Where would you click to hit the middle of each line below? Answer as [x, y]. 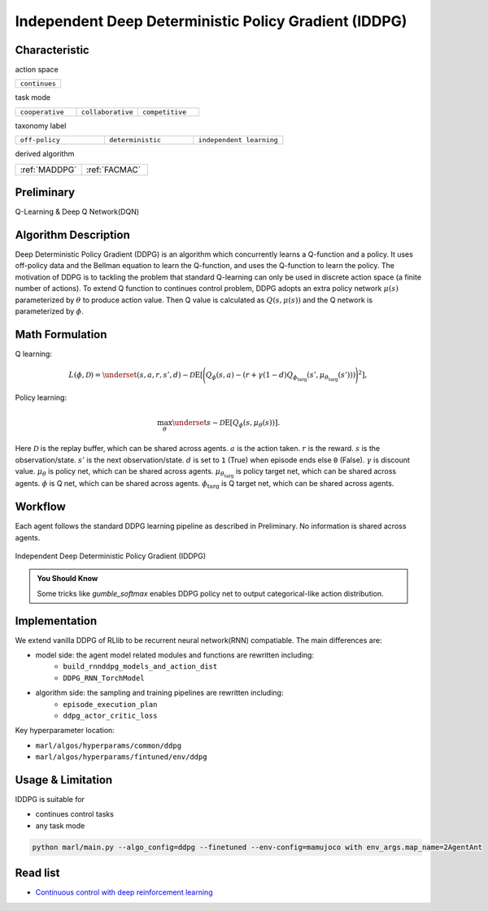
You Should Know [68, 579]
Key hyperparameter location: [65, 731]
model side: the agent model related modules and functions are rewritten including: [175, 655]
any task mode [60, 826]
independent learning [238, 140]
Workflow [41, 507]
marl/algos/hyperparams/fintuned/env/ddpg [121, 757]
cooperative [42, 112]
